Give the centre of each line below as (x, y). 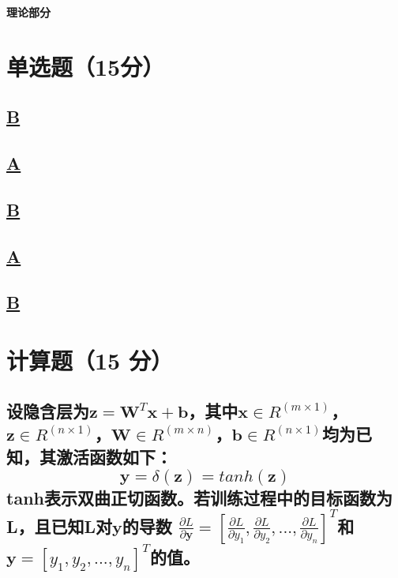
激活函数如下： (114, 457)
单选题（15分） (86, 66)
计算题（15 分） (90, 360)
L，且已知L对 (60, 525)
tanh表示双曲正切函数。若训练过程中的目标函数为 (199, 497)
